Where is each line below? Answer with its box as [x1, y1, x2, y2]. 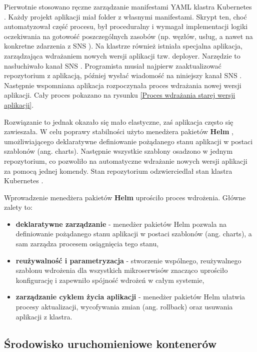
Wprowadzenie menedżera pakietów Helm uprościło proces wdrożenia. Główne [4, 192, 246, 202]
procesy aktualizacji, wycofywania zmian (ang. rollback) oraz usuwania [15, 301, 233, 312]
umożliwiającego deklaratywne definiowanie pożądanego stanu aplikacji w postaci [4, 136, 253, 146]
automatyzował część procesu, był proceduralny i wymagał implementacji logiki [4, 21, 248, 32]
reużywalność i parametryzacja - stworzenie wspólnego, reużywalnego [15, 255, 241, 265]
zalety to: [4, 202, 32, 212]
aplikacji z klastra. [15, 311, 72, 321]
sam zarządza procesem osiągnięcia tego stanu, [15, 238, 159, 249]
